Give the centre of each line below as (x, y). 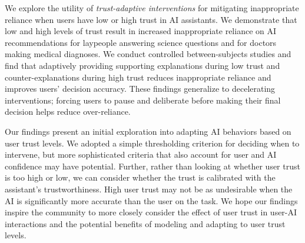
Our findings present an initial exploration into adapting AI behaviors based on (148, 131)
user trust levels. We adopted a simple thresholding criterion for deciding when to (152, 143)
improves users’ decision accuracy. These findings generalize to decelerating (140, 89)
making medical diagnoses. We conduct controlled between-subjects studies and (148, 54)
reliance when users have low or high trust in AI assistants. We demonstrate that (151, 19)
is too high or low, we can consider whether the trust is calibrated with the (140, 177)
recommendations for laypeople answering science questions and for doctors (141, 42)
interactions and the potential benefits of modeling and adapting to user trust (145, 223)
